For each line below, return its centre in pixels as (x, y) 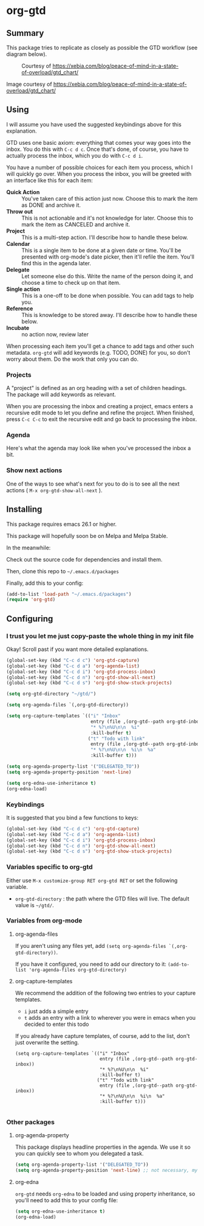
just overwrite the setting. (47, 1042)
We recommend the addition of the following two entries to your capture (105, 993)
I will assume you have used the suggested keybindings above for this (94, 124)
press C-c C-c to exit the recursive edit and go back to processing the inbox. (102, 419)
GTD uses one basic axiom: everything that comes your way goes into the (99, 142)
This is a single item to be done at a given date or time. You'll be (101, 250)
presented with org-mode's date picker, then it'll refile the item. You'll (108, 257)
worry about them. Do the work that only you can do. (72, 359)
